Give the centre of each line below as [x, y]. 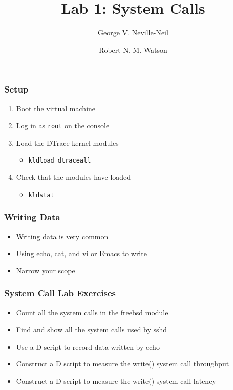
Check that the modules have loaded [73, 177]
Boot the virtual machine [56, 108]
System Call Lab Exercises [60, 293]
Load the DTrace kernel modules [67, 142]
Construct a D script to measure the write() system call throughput [123, 364]
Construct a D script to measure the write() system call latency [116, 381]
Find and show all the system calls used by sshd [92, 329]
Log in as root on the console [63, 125]
